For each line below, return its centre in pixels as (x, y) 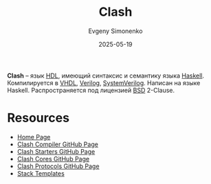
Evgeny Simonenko (115, 31)
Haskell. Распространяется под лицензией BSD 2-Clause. (91, 90)
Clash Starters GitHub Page (56, 151)
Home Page (34, 137)
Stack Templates (41, 173)
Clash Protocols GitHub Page (58, 166)
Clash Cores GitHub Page (53, 159)
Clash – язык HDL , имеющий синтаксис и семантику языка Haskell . (106, 76)
